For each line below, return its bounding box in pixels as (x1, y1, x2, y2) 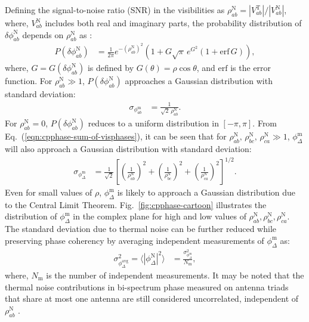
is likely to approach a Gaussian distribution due (117, 186, 296, 199)
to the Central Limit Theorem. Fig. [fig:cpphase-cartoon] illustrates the (5, 198, 267, 210)
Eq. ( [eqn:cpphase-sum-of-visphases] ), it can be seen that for (5, 130, 227, 143)
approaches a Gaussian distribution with (125, 75, 273, 87)
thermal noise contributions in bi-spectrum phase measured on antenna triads (5, 280, 289, 293)
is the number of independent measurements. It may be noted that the (46, 268, 304, 281)
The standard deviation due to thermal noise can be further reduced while (5, 222, 276, 235)
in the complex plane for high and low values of (73, 210, 246, 222)
